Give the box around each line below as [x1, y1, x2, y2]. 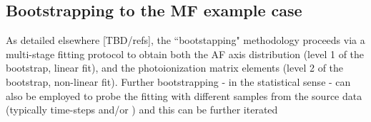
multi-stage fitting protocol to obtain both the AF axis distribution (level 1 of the [6, 46, 365, 61]
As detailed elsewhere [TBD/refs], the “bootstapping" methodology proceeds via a [6, 33, 365, 48]
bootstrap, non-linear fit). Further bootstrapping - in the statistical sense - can [6, 74, 351, 89]
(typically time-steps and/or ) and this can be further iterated [6, 102, 278, 117]
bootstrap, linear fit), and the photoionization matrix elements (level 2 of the [6, 60, 344, 75]
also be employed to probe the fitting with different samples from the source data [6, 88, 362, 103]
